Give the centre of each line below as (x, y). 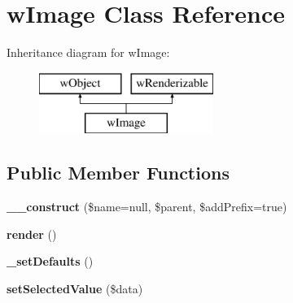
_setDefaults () (50, 261)
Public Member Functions (118, 173)
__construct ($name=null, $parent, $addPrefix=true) (147, 207)
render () (32, 234)
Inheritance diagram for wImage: (88, 52)
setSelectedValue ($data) (75, 288)
